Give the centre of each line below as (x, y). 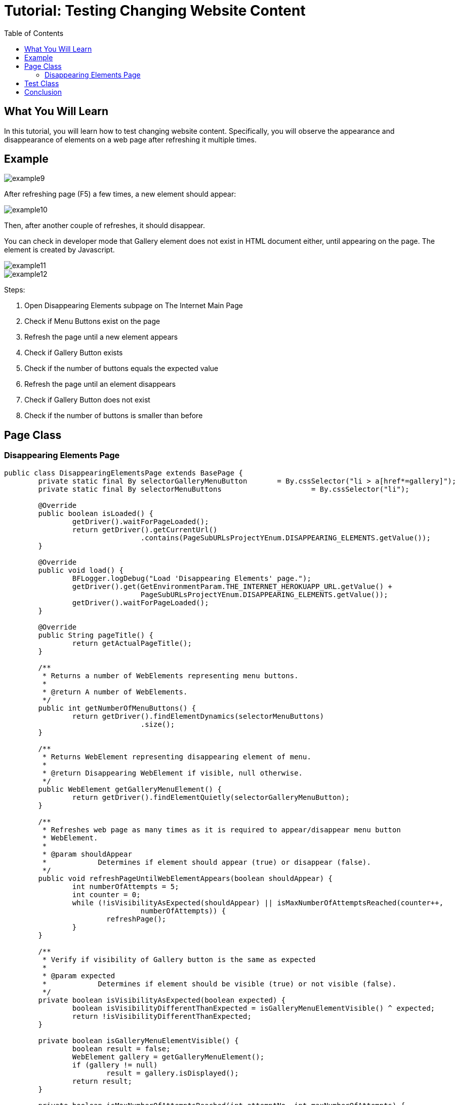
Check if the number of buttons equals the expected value (121, 369)
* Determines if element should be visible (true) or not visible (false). (219, 984)
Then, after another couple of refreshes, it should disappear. (105, 226)
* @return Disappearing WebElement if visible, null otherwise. (173, 773)
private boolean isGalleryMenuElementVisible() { (138, 1040)
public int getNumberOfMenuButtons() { (117, 708)
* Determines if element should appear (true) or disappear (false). (206, 862)
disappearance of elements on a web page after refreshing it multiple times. (130, 139)
